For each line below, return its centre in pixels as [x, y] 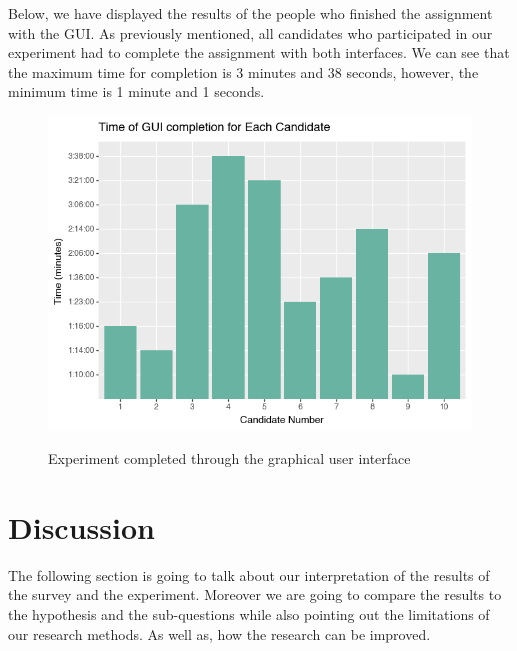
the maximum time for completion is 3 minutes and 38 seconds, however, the [243, 71]
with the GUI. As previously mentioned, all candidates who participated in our [250, 32]
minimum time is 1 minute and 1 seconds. [136, 91]
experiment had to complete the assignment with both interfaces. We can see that [259, 52]
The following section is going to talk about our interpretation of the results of [249, 574]
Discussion [81, 526]
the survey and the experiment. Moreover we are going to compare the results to [255, 594]
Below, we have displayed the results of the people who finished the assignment [250, 13]
